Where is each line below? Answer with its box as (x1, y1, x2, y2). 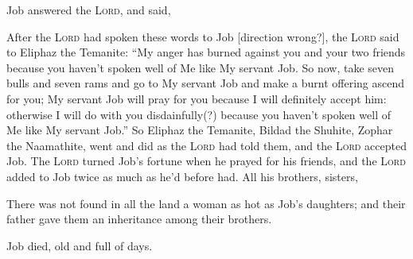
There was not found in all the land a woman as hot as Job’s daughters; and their (6, 195, 406, 211)
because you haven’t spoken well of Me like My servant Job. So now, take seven (6, 59, 394, 75)
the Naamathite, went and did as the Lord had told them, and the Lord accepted (6, 137, 407, 153)
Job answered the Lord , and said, (6, 2, 171, 17)
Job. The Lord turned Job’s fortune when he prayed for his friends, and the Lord (6, 153, 406, 169)
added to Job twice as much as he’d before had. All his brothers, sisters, (6, 168, 358, 184)
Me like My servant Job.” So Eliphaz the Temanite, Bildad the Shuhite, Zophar (6, 122, 393, 138)
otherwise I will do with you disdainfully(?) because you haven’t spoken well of (6, 106, 391, 122)
